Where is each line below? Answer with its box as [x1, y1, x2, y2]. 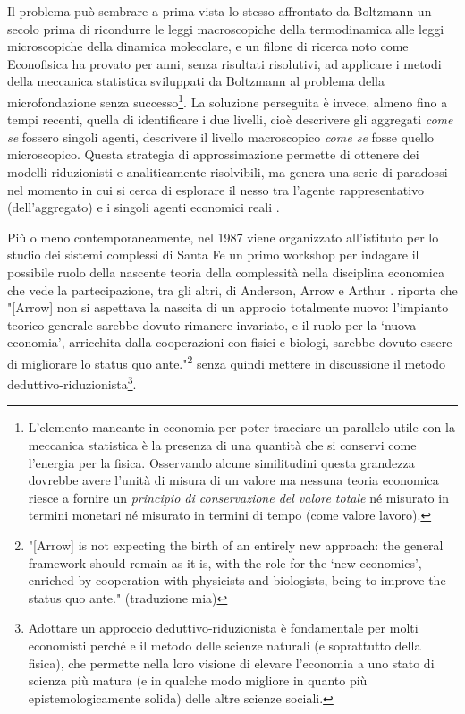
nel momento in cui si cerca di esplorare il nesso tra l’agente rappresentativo [7, 180, 425, 199]
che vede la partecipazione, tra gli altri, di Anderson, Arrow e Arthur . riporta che [7, 280, 458, 299]
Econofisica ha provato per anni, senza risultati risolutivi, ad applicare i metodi [7, 54, 442, 72]
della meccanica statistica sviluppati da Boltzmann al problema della [7, 72, 385, 90]
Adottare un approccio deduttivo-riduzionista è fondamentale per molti [28, 618, 418, 637]
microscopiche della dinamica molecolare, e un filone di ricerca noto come [7, 37, 409, 55]
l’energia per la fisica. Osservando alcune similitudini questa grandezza [28, 453, 415, 472]
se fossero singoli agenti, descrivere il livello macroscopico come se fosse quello [7, 127, 434, 146]
